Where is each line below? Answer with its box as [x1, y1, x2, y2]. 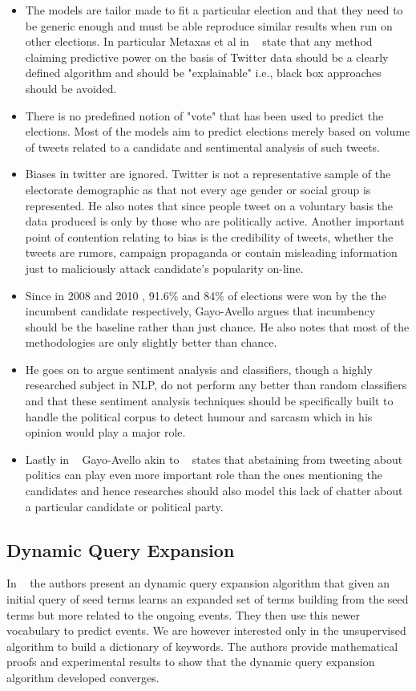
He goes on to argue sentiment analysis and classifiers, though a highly [25, 360, 373, 377]
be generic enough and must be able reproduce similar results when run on [25, 17, 393, 34]
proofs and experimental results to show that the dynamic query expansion [6, 653, 375, 670]
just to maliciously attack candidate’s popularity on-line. [25, 259, 304, 276]
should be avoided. [25, 79, 117, 96]
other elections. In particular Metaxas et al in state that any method [25, 33, 373, 50]
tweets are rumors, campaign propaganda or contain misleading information [25, 244, 398, 261]
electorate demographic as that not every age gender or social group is [25, 181, 371, 197]
